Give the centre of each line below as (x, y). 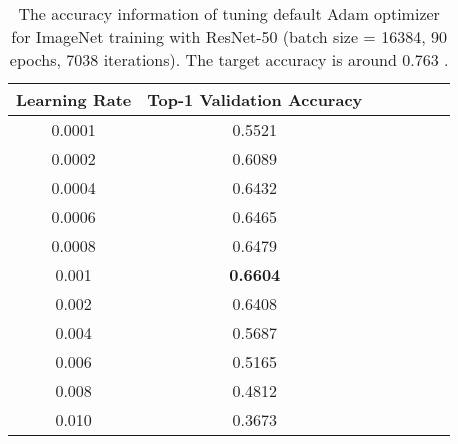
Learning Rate (74, 99)
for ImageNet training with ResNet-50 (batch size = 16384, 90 (229, 36)
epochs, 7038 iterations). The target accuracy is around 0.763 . (229, 59)
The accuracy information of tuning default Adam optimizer (229, 13)
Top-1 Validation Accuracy (255, 99)
